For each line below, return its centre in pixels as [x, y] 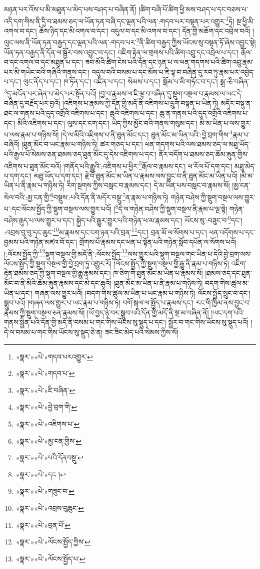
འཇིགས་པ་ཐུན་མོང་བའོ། [33, 166]
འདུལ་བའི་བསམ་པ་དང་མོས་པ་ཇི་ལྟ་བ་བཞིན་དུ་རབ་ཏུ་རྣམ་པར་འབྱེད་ [173, 71]
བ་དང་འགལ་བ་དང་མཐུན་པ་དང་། [43, 62]
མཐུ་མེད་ [245, 166]
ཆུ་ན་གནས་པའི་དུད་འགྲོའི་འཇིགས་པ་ [204, 113]
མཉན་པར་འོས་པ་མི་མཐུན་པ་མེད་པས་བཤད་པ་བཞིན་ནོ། [70, 9]
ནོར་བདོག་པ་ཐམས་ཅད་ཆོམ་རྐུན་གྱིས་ [204, 154]
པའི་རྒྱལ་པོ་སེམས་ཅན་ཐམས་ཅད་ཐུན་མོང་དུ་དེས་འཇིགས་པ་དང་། [80, 154]
